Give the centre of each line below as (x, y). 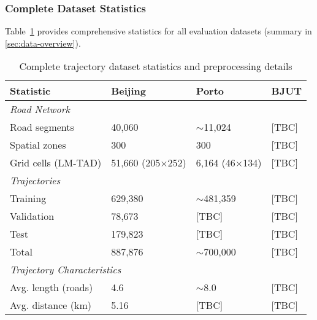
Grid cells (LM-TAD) (56, 163)
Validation (32, 216)
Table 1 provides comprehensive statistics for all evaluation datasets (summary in (158, 31)
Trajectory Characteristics (66, 270)
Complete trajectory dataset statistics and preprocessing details (156, 66)
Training (28, 198)
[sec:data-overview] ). (43, 43)
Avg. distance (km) (51, 305)
